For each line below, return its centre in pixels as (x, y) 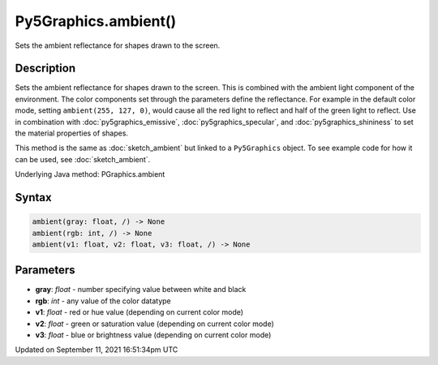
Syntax (33, 198)
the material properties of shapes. (72, 133)
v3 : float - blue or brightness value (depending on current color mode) (153, 335)
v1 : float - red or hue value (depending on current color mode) (139, 312)
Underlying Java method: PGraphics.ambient (90, 174)
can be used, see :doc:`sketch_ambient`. (83, 159)
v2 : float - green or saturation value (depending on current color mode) (155, 324)
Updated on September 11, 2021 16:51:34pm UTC (97, 350)
